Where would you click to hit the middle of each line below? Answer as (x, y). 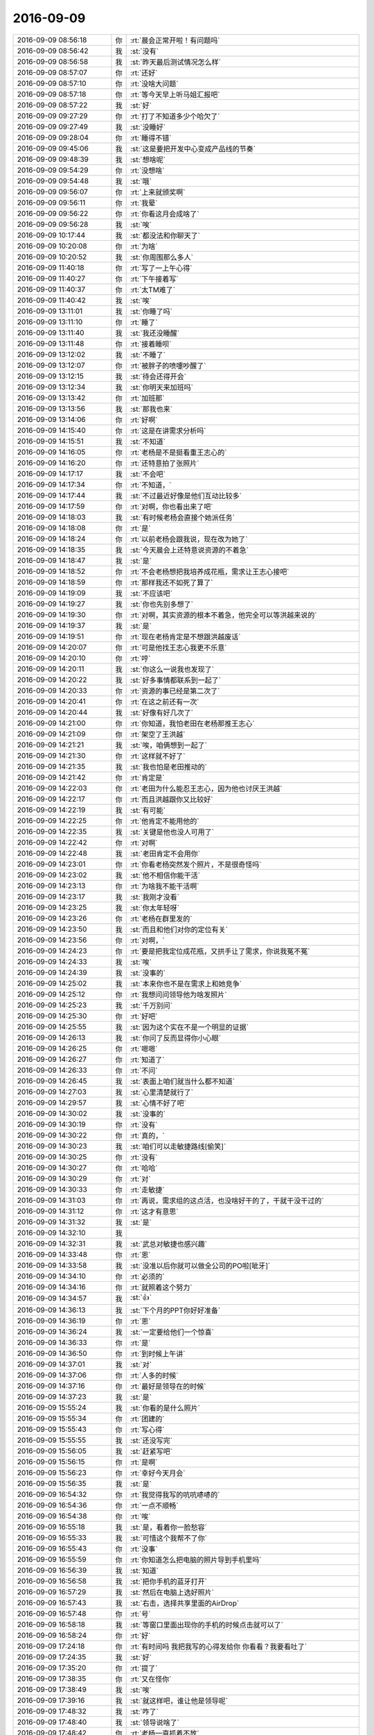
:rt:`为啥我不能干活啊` (164, 886)
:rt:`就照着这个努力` (161, 1287)
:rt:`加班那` (147, 398)
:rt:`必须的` (147, 1276)
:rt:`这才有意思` (154, 1211)
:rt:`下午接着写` (154, 279)
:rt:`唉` (140, 1516)
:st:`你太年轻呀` (155, 908)
